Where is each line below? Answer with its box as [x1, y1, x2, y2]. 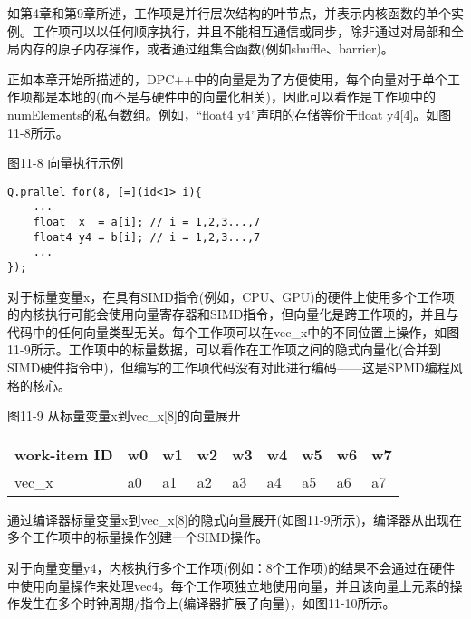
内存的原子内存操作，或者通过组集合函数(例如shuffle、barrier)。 [19, 39, 394, 58]
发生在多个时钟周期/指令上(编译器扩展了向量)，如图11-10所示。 [19, 594, 396, 613]
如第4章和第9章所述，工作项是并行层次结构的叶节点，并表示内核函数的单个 [7, 4, 451, 22]
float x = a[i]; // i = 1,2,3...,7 [33, 216, 261, 229]
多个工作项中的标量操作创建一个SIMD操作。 [7, 527, 269, 546]
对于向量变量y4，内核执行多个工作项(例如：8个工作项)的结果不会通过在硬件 [7, 558, 456, 577]
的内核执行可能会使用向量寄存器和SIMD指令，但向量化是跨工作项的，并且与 [7, 305, 459, 324]
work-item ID [14, 443, 113, 465]
